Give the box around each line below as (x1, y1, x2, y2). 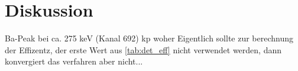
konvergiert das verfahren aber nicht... (5, 55, 143, 67)
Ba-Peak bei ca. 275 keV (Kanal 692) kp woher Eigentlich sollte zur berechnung (5, 32, 294, 44)
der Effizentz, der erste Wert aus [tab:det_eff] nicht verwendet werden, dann (5, 43, 282, 56)
